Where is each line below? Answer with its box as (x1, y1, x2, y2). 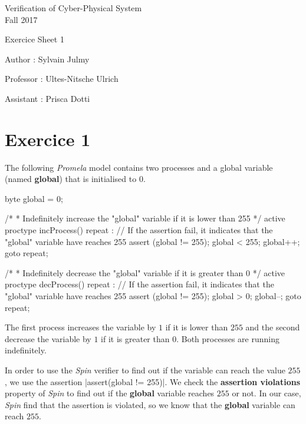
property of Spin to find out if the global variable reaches (5, 387, 215, 399)
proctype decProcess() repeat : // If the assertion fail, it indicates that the (5, 278, 274, 290)
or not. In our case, (232, 387, 301, 399)
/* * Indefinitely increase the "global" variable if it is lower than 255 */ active (5, 212, 285, 224)
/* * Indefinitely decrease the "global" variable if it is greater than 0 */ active (5, 266, 285, 279)
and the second (245, 321, 300, 333)
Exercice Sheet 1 (5, 33, 64, 45)
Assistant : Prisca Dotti (5, 92, 90, 104)
